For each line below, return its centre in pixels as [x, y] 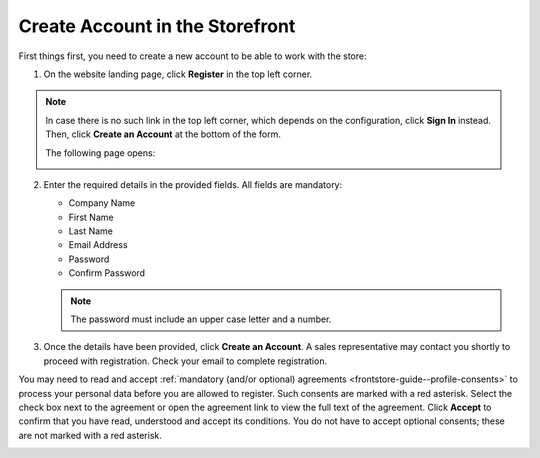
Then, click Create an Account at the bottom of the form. [163, 134]
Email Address [98, 245]
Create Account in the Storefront [157, 26]
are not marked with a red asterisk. [90, 435]
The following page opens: [100, 152]
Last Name [91, 231]
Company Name [102, 203]
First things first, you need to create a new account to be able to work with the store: [192, 56]
